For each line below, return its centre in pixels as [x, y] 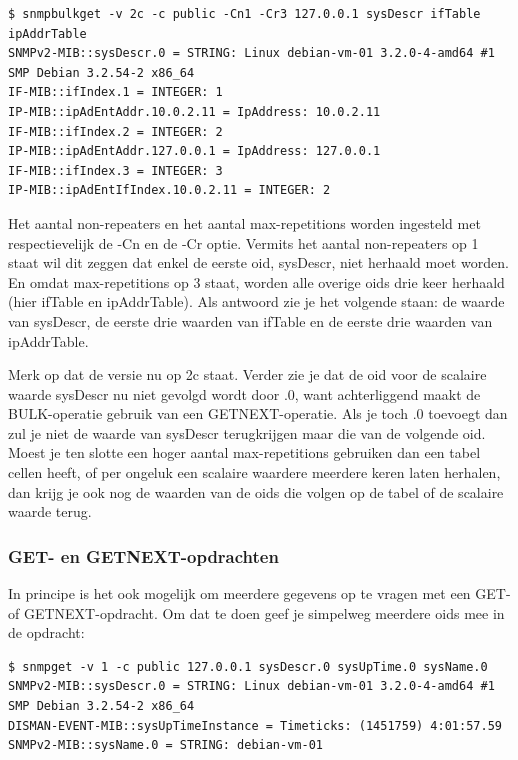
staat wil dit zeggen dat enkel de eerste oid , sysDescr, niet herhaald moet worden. [258, 262]
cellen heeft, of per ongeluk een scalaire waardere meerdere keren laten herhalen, [254, 472]
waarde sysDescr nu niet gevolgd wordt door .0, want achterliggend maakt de [244, 393]
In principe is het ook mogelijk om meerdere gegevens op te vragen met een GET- [259, 593]
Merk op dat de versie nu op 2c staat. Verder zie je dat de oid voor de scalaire [247, 374]
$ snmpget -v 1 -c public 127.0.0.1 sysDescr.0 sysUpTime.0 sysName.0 [248, 666]
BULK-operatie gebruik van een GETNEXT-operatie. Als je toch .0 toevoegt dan [258, 413]
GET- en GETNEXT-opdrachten [143, 555]
